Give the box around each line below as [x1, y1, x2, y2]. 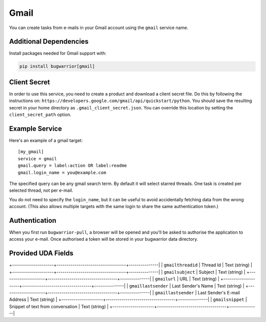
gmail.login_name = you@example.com [18, 170, 106, 175]
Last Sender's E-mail [198, 289, 240, 295]
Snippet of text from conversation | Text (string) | [9, 303, 109, 309]
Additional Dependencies [9, 37, 89, 46]
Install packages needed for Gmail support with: [9, 50, 107, 56]
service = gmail [18, 156, 57, 161]
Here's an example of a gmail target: [9, 138, 83, 143]
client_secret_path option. [9, 111, 71, 118]
